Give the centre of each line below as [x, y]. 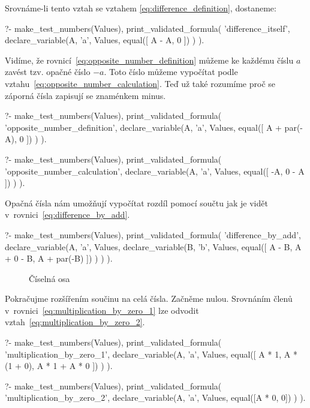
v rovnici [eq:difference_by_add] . [67, 214]
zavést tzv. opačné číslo [48, 72]
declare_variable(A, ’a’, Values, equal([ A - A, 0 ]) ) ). [105, 40]
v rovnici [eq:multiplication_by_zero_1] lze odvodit [102, 310]
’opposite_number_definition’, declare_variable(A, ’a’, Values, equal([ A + [143, 127]
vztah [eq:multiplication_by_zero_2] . [75, 322]
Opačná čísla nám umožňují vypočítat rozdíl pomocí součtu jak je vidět [136, 202]
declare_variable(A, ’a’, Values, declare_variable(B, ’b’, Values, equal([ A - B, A [153, 246]
